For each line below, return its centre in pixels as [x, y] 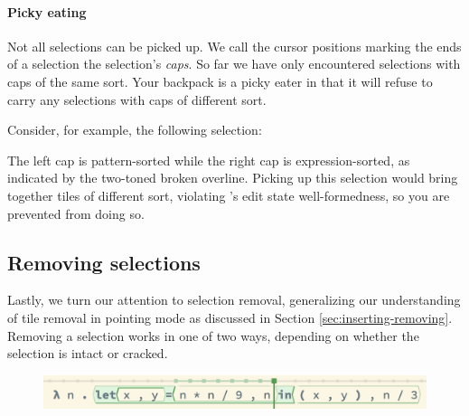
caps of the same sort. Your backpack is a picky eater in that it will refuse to [220, 81]
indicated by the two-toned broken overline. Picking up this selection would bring [233, 178]
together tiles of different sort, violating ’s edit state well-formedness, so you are [229, 195]
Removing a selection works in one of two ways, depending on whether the [213, 335]
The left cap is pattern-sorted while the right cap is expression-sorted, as [209, 160]
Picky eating [47, 11]
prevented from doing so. [76, 213]
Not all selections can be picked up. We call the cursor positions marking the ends [234, 46]
